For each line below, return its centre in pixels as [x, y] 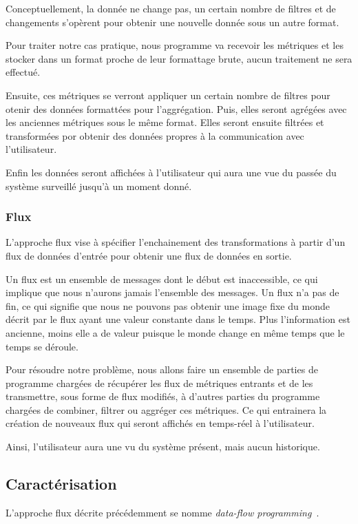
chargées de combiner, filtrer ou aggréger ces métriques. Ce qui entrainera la [166, 409]
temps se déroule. [42, 346]
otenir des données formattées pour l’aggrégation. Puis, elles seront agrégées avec [176, 108]
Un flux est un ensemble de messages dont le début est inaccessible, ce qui [162, 279]
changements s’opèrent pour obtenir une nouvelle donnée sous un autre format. [172, 22]
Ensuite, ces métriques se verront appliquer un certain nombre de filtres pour [168, 95]
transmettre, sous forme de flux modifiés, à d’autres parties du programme [163, 396]
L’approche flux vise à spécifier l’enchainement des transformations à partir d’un [176, 242]
